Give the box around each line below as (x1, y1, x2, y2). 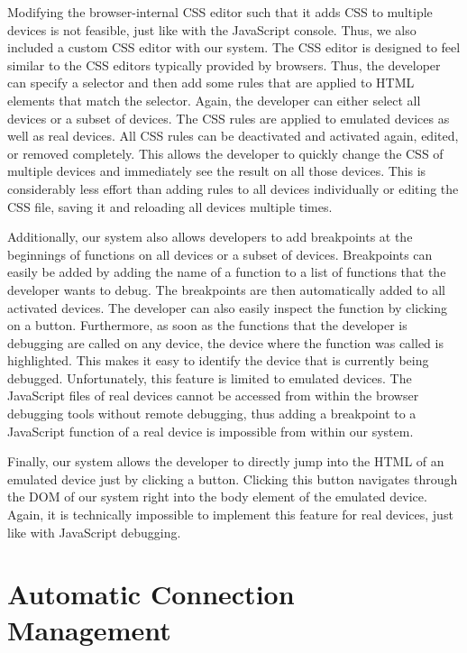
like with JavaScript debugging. (7, 522, 181, 541)
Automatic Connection (7, 575, 295, 612)
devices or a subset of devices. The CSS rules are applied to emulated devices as (7, 108, 450, 127)
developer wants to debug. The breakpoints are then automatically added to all (7, 280, 446, 299)
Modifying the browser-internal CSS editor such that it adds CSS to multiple (7, 3, 433, 21)
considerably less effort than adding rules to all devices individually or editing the (7, 179, 459, 198)
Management (7, 611, 171, 648)
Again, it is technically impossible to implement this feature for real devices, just (7, 505, 453, 524)
